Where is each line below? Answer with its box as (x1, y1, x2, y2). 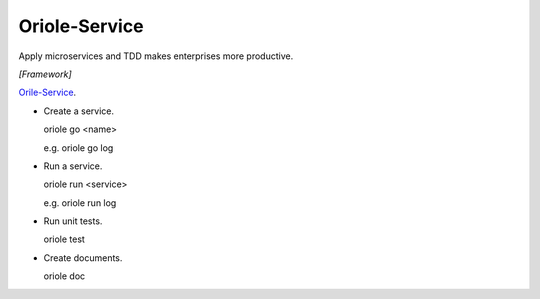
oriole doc (43, 270, 86, 282)
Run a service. (43, 160, 103, 172)
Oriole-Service (18, 15, 144, 37)
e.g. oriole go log (43, 141, 114, 154)
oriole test (43, 233, 85, 245)
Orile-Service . (18, 86, 77, 99)
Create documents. (43, 251, 123, 264)
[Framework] (18, 68, 72, 80)
